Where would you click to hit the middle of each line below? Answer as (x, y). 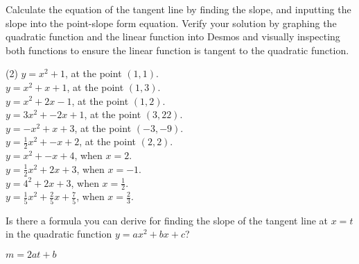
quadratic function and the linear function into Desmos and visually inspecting (173, 36)
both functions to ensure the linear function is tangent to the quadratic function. (177, 50)
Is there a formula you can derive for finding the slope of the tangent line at (167, 220)
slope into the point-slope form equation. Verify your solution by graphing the (171, 23)
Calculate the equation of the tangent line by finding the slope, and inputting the (178, 9)
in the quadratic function (59, 234)
